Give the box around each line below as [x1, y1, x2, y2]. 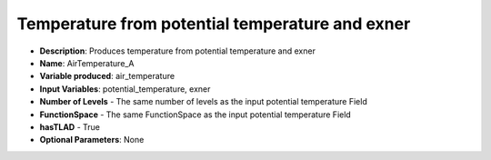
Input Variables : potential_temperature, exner [39, 83, 211, 95]
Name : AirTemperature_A [39, 57, 135, 68]
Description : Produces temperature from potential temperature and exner [39, 45, 316, 56]
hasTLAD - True [39, 121, 100, 132]
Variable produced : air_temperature [39, 71, 175, 82]
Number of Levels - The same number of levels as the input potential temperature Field [39, 96, 367, 107]
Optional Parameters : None [39, 135, 145, 145]
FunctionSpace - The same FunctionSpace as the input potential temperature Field [39, 109, 352, 120]
